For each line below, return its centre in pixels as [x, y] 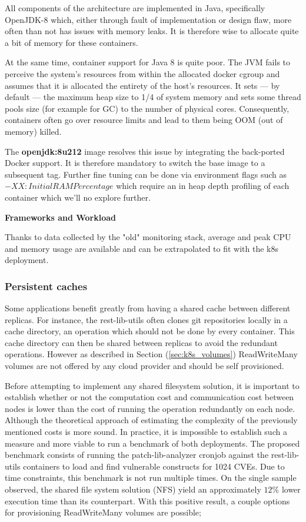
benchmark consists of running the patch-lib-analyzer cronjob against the [137, 455]
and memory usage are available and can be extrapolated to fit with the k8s [142, 248]
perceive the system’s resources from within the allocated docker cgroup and [142, 73]
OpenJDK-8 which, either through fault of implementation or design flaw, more [148, 19]
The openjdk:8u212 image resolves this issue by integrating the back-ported [145, 151]
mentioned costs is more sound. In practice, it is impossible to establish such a [146, 432]
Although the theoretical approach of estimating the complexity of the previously [151, 420]
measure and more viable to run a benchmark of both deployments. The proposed [152, 443]
